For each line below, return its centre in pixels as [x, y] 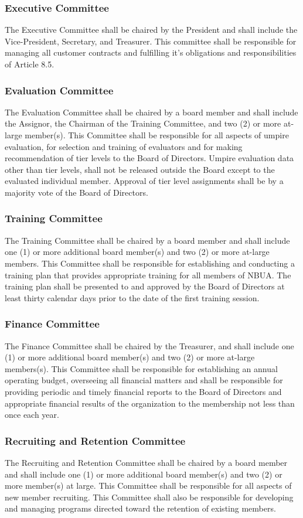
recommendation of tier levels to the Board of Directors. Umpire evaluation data [149, 158]
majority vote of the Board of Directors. [76, 192]
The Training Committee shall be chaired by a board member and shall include [147, 240]
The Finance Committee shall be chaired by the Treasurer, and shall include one [149, 345]
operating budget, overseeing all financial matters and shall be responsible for [144, 380]
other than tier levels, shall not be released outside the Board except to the [140, 169]
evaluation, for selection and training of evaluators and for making [124, 146]
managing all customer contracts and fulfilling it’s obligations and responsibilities [151, 52]
